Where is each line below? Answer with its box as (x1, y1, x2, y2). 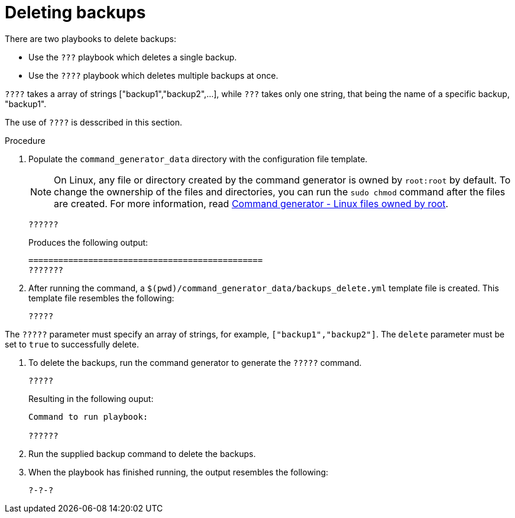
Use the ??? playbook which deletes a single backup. (28, 52, 237, 62)
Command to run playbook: (28, 411, 148, 422)
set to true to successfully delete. (5, 339, 139, 349)
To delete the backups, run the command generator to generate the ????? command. (28, 357, 362, 368)
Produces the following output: (28, 237, 148, 247)
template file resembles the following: (28, 292, 174, 303)
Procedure (5, 135, 46, 146)
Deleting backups (5, 2, 146, 22)
